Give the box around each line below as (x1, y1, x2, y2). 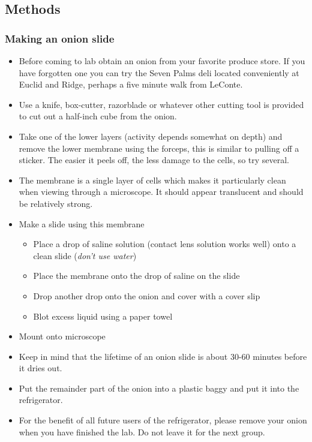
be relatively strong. (19, 197, 93, 209)
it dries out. (19, 362, 62, 374)
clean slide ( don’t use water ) (33, 249, 137, 261)
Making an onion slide (5, 31, 115, 46)
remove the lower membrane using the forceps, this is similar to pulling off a (19, 142, 299, 154)
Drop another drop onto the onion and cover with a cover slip (33, 289, 260, 302)
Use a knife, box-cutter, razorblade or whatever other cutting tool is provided (19, 98, 304, 110)
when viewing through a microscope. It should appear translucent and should (19, 185, 304, 198)
